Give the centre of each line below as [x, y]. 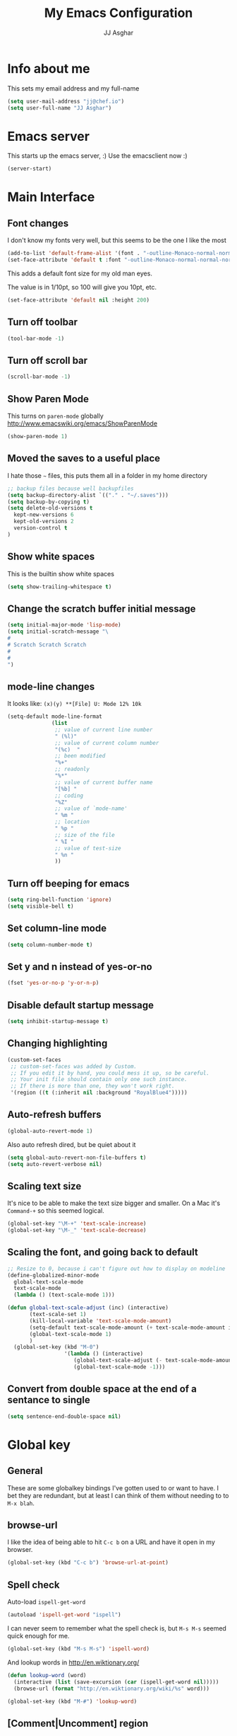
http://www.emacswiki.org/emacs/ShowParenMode [82, 423]
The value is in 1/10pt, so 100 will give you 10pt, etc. [82, 287]
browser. [20, 1550]
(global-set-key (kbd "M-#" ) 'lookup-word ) [72, 1701]
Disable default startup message [80, 1005]
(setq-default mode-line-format [55, 716]
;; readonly [72, 770]
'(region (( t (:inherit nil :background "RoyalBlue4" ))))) [99, 1093]
